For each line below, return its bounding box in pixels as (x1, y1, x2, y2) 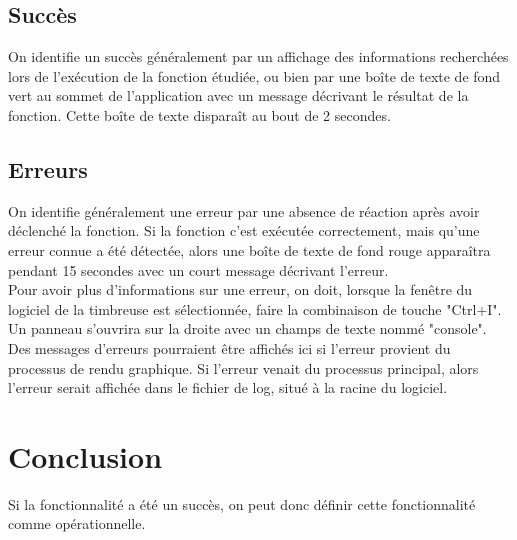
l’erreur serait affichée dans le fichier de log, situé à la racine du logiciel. (8, 377, 448, 398)
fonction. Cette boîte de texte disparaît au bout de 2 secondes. (8, 104, 391, 125)
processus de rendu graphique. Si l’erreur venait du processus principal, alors (8, 357, 479, 378)
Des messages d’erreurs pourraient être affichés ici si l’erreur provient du (8, 337, 451, 358)
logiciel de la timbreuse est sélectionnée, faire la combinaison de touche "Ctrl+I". (8, 298, 502, 319)
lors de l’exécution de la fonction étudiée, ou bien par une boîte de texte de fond (8, 65, 501, 86)
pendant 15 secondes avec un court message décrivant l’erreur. (8, 259, 389, 280)
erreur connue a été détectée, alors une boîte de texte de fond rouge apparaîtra (8, 239, 491, 260)
